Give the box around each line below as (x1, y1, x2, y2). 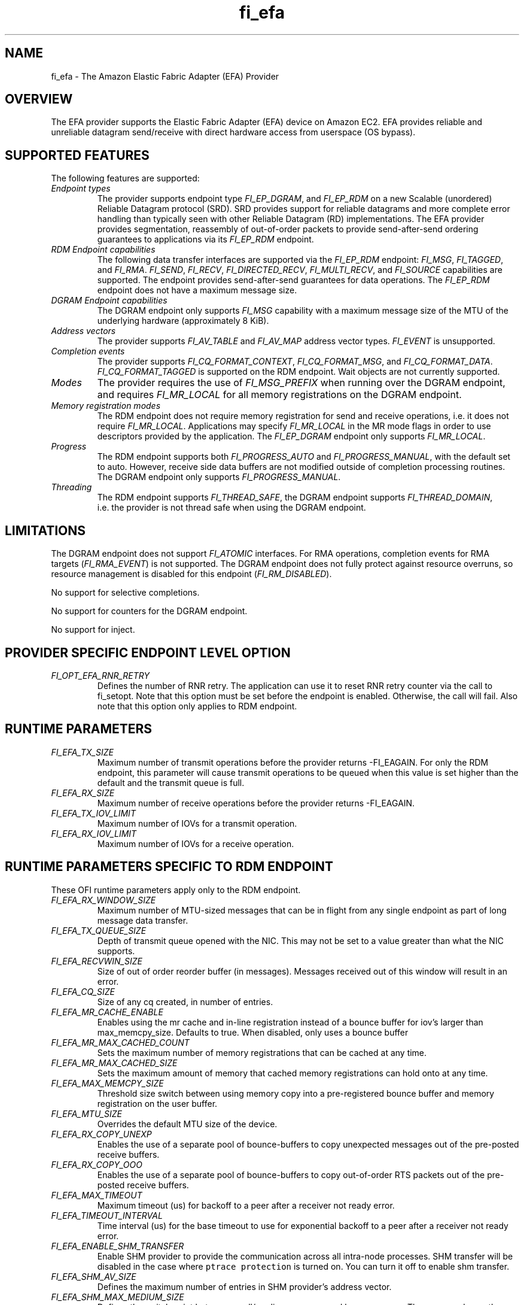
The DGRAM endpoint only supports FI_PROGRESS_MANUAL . (97, 472, 341, 482)
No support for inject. (51, 624, 135, 635)
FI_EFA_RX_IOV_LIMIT (51, 828, 137, 839)
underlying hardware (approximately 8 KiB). (97, 315, 269, 326)
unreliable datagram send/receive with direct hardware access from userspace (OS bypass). (51, 127, 416, 138)
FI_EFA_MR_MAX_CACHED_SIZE (51, 1057, 178, 1068)
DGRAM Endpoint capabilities (51, 295, 167, 306)
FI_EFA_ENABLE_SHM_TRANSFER (51, 1240, 184, 1251)
